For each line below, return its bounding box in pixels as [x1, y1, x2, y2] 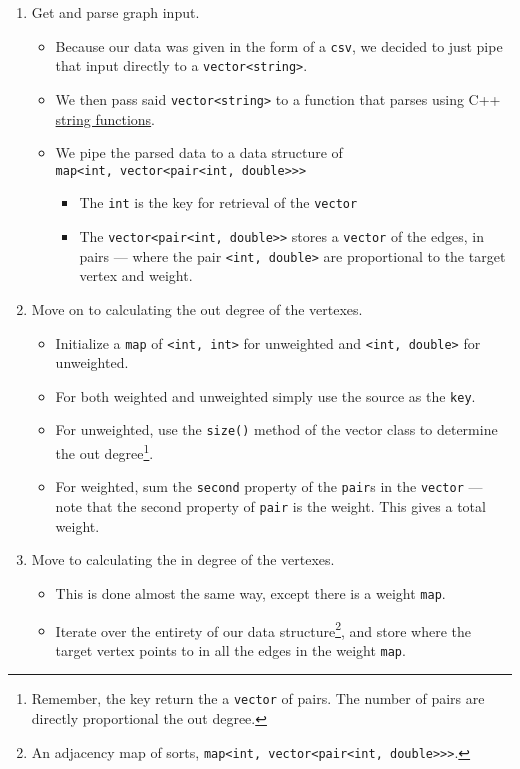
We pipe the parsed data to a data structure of [55, 142, 343, 163]
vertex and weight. [79, 265, 193, 286]
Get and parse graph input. [31, 2, 200, 22]
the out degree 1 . [55, 440, 154, 463]
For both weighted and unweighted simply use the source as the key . [55, 385, 476, 406]
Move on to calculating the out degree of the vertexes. [31, 298, 363, 319]
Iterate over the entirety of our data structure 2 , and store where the [55, 617, 472, 641]
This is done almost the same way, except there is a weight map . [55, 582, 446, 603]
